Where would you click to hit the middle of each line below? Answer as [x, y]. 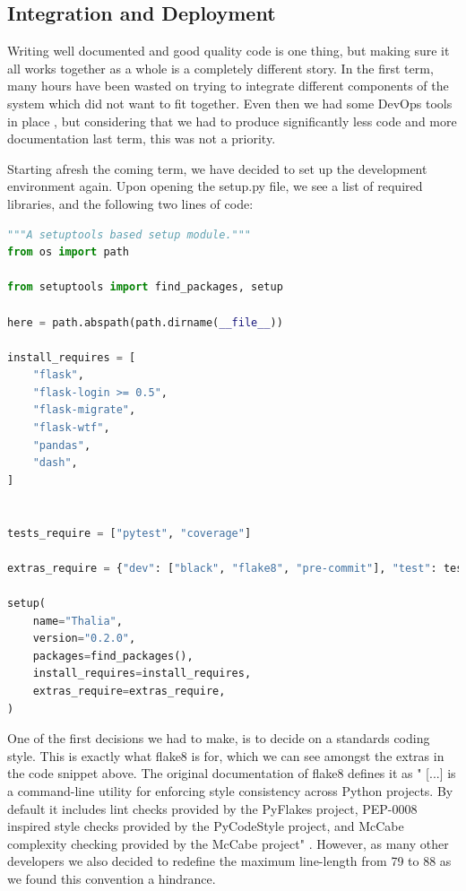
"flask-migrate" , [84, 410]
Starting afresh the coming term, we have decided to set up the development [217, 168]
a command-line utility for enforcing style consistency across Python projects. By [230, 790]
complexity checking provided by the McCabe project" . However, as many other [228, 843]
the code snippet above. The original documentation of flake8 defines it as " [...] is [232, 773]
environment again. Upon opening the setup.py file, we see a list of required [215, 186]
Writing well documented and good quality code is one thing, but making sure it [229, 51]
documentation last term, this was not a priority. [142, 138]
